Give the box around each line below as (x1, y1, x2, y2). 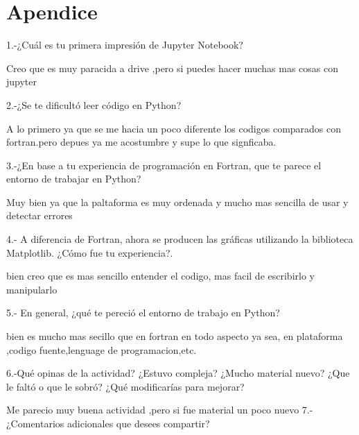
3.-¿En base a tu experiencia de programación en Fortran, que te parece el (6, 157, 322, 172)
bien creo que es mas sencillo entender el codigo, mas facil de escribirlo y (6, 268, 315, 283)
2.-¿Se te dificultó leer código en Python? (6, 97, 182, 112)
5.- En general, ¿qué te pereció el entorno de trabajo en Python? (6, 305, 280, 320)
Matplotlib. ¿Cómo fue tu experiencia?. (6, 245, 173, 259)
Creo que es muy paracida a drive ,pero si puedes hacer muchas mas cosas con (6, 60, 338, 75)
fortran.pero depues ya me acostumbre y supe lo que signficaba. (6, 135, 277, 149)
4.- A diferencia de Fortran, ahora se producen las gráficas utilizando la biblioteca (6, 232, 353, 246)
